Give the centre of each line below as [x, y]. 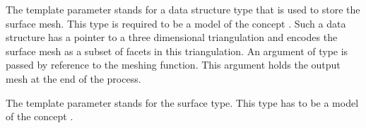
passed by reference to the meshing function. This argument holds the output [173, 65]
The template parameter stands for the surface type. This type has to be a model [182, 102]
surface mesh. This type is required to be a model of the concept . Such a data [176, 23]
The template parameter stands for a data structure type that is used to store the [183, 9]
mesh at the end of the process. [73, 78]
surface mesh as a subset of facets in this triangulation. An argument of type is [177, 51]
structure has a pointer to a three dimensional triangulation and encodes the [172, 37]
